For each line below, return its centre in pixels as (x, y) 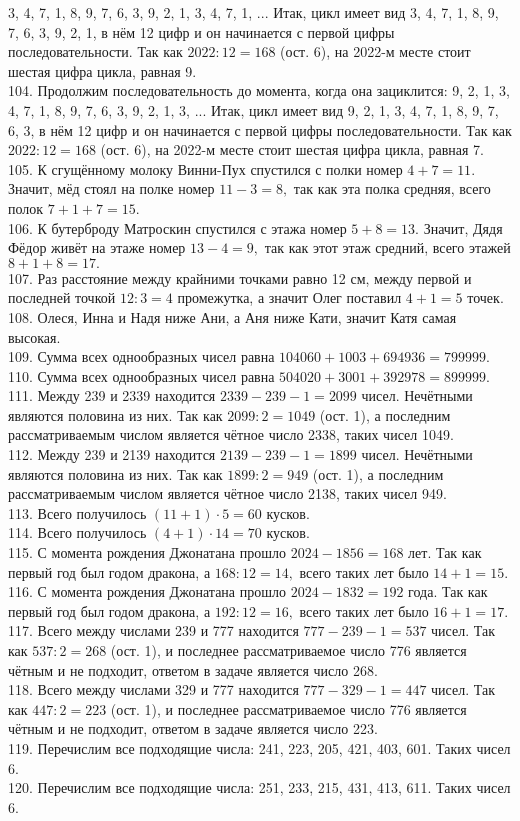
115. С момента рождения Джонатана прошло (147, 552)
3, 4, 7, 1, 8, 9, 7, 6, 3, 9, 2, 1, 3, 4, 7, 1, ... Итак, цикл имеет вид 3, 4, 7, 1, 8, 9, (253, 12)
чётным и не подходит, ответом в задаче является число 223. (193, 728)
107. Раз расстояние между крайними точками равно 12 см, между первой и (240, 277)
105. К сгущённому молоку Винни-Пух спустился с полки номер (205, 168)
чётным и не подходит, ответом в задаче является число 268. (193, 669)
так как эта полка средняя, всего (392, 188)
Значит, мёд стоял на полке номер (111, 188)
